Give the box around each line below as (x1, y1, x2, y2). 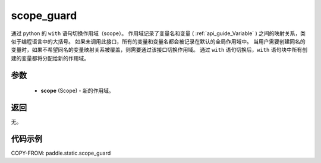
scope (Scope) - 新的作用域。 (40, 87, 114, 95)
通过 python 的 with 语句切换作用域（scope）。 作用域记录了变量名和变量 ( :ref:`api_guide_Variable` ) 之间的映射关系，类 (11, 30, 306, 37)
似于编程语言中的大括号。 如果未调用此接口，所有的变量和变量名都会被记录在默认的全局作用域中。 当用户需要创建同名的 (11, 37, 306, 45)
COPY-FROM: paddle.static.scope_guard (11, 149, 111, 156)
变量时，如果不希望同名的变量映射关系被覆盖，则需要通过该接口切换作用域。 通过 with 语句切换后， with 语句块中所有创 (11, 46, 308, 54)
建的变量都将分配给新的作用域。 (11, 54, 89, 62)
